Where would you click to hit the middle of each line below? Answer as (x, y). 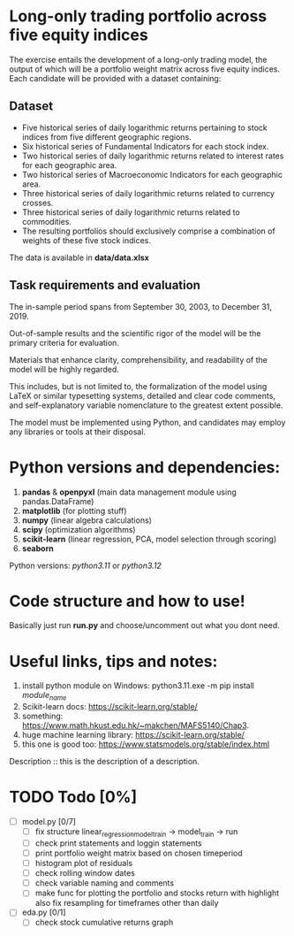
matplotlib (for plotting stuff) (74, 510)
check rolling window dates (85, 873)
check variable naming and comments (105, 883)
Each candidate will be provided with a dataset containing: (115, 78)
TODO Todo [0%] (73, 797)
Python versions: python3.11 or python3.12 (85, 565)
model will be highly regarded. (64, 369)
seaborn (38, 548)
